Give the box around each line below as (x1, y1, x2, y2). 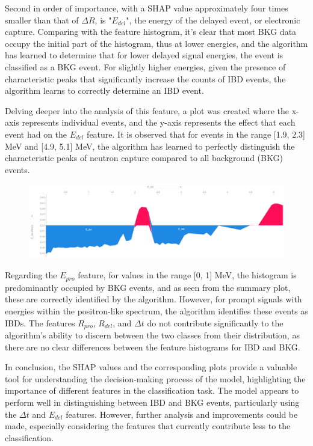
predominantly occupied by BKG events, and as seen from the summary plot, (5, 281, 291, 293)
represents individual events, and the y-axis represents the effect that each (22, 116, 296, 129)
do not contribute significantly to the (147, 316, 284, 329)
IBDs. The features (5, 316, 75, 329)
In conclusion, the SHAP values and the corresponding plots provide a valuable (5, 361, 297, 373)
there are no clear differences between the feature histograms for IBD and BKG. (5, 340, 300, 353)
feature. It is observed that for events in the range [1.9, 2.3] (87, 127, 305, 140)
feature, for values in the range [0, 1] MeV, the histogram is (78, 269, 297, 281)
